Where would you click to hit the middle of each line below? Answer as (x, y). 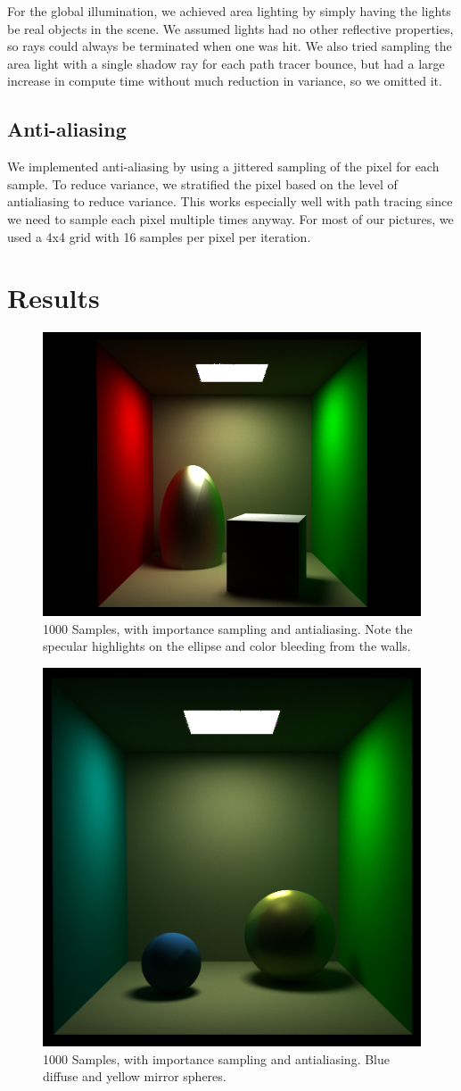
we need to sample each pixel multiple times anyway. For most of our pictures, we (230, 218)
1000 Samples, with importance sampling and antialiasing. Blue (216, 1058)
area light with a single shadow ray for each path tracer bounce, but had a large (226, 63)
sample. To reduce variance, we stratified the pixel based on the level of (202, 183)
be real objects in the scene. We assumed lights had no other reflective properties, (230, 28)
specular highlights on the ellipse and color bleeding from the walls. (227, 646)
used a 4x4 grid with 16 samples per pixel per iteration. (159, 236)
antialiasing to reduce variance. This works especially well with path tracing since (230, 201)
